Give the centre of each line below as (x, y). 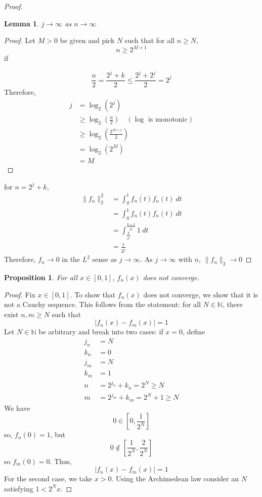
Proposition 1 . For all (41, 277)
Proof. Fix (20, 294)
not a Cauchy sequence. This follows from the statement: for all (102, 304)
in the (71, 259)
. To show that (93, 294)
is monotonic (168, 120)
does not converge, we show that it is (201, 294)
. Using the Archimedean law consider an (175, 479)
